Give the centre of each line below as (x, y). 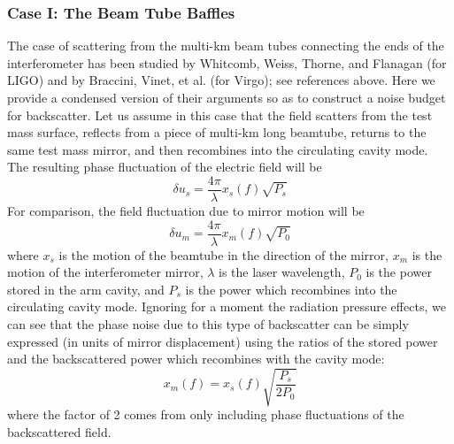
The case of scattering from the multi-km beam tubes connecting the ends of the (226, 46)
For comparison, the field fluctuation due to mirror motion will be (186, 211)
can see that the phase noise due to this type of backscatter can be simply (208, 324)
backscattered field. (59, 431)
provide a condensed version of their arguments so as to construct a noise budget (227, 97)
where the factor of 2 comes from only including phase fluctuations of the (206, 414)
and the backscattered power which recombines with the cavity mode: (196, 359)
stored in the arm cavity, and (86, 289)
